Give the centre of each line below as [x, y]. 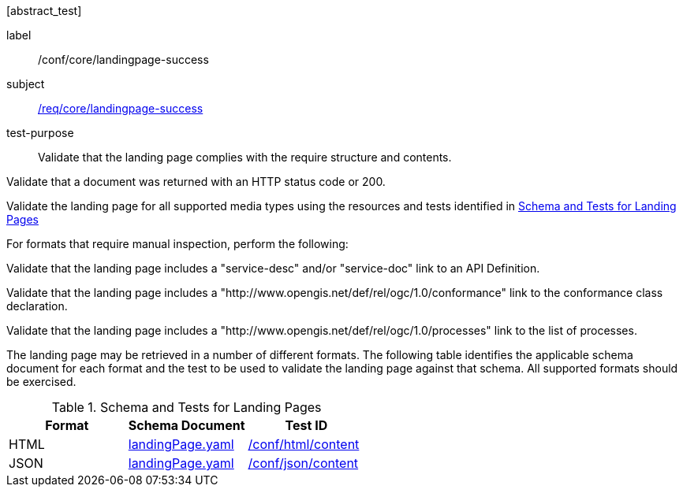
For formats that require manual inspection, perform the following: [177, 244]
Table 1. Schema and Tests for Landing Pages [187, 407]
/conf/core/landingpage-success [123, 59]
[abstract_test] [44, 11]
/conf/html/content [304, 444]
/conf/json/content [303, 463]
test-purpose [40, 133]
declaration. [37, 306]
